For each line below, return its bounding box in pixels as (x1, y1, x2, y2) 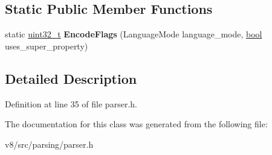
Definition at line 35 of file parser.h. (5, 97, 137, 110)
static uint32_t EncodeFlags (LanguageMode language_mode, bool (5, 28, 262, 40)
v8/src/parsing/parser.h (5, 138, 94, 150)
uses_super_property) (5, 39, 88, 52)
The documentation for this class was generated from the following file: (5, 118, 268, 130)
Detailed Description (5, 69, 137, 87)
